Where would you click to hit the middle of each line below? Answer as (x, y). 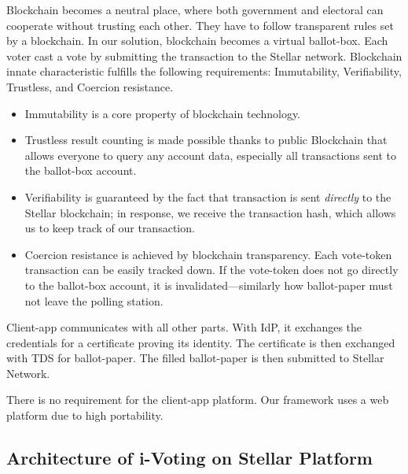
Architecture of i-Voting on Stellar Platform (189, 458)
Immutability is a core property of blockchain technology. (163, 113)
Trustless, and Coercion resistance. (90, 86)
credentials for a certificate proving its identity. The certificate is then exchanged (201, 342)
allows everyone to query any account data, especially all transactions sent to (210, 155)
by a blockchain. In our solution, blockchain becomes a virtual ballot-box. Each (197, 41)
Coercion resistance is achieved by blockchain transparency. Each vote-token (208, 254)
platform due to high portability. (85, 415)
